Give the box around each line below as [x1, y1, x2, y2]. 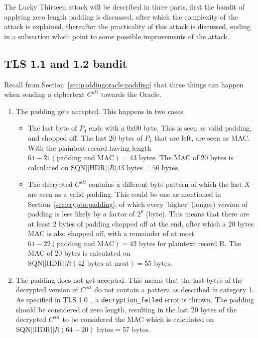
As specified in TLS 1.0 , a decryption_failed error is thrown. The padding [16, 294, 254, 304]
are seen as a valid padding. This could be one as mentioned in [28, 188, 221, 199]
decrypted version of [16, 284, 78, 295]
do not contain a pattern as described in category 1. [94, 284, 254, 295]
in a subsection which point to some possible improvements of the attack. [4, 31, 229, 41]
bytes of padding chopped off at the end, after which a [59, 218, 226, 229]
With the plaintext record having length [28, 142, 152, 153]
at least [28, 218, 51, 229]
